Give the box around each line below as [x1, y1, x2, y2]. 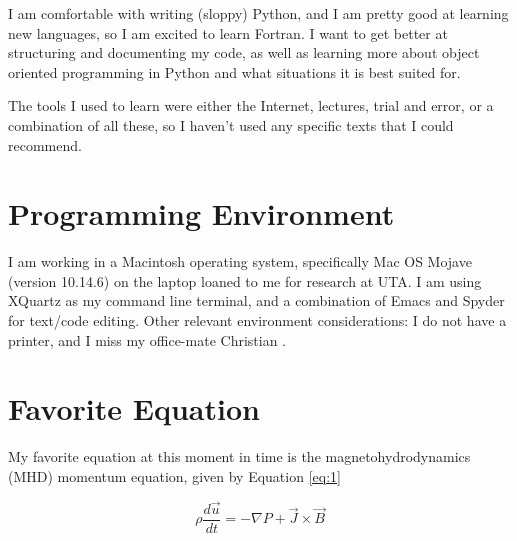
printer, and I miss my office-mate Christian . [8, 329, 286, 350]
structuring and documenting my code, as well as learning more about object [8, 42, 480, 63]
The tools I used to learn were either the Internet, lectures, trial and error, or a [8, 95, 494, 116]
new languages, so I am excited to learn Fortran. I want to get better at [8, 22, 448, 43]
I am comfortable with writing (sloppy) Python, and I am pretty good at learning [8, 3, 509, 23]
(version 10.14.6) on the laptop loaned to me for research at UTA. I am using [8, 270, 482, 291]
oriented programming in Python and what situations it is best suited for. [8, 61, 461, 82]
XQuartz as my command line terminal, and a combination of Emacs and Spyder [8, 290, 505, 311]
